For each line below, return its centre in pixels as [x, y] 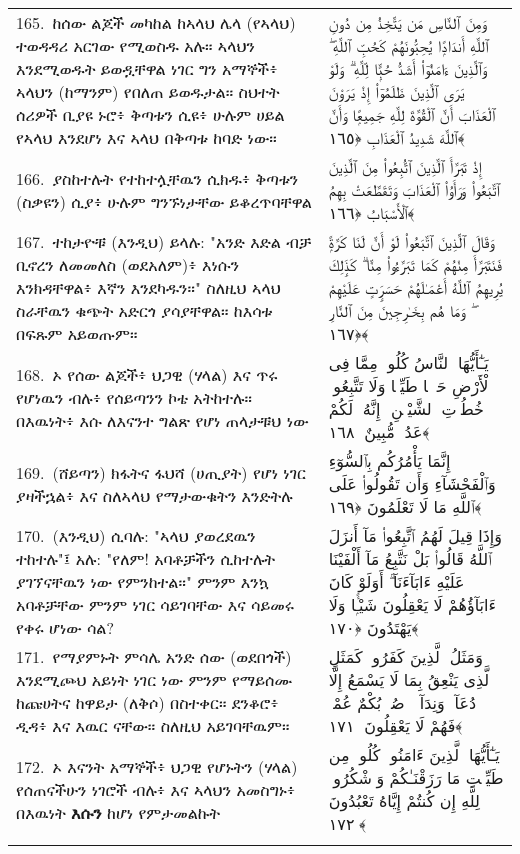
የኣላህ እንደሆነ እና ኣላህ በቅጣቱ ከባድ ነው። [146, 137]
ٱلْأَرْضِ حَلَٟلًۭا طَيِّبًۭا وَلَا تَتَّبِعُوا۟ [410, 385]
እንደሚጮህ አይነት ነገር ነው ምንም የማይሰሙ [154, 679]
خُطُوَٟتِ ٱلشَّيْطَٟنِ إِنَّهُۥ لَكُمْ [406, 408]
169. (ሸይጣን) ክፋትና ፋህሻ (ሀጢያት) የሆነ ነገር [161, 472]
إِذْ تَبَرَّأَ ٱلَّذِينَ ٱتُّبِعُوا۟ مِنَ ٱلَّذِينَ [405, 166]
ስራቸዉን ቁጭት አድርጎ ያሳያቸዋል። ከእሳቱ [144, 310]
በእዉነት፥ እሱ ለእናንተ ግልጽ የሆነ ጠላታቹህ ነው [162, 420]
